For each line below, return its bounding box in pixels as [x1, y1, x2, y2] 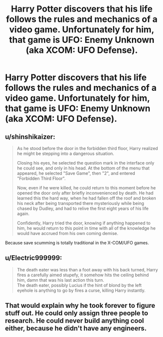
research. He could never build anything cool [5, 317, 145, 325]
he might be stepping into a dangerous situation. [17, 151, 114, 156]
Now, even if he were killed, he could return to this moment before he [17, 185, 156, 190]
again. [17, 211, 30, 217]
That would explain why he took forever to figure [5, 302, 156, 310]
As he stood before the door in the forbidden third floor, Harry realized [17, 146, 158, 151]
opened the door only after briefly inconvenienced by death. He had [17, 190, 154, 196]
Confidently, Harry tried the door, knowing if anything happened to [17, 220, 151, 226]
